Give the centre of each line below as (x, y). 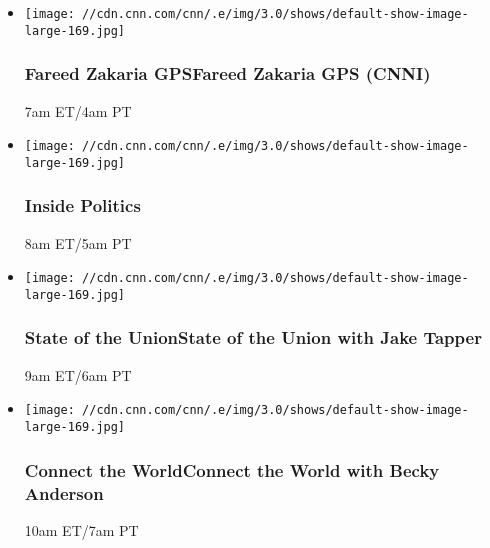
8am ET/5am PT (78, 242)
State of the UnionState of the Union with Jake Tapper (253, 337)
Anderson (64, 492)
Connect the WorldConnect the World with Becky (232, 469)
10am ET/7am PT (81, 529)
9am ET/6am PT (78, 374)
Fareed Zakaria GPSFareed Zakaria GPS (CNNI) (227, 73)
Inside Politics (82, 205)
